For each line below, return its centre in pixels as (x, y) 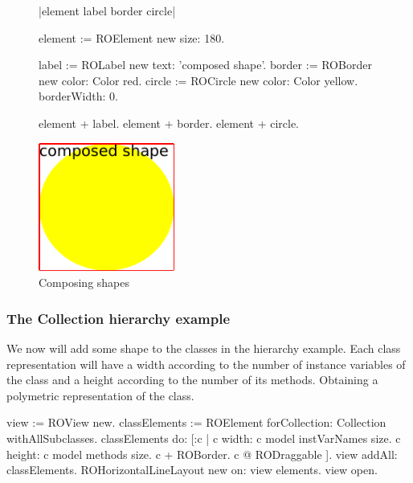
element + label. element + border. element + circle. (169, 123)
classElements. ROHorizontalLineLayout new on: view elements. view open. (192, 470)
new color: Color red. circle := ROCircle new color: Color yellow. (198, 80)
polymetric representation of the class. (100, 395)
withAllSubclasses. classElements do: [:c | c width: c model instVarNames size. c (204, 438)
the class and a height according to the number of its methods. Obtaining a (192, 380)
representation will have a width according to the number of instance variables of (206, 364)
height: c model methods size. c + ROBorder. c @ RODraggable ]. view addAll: (202, 454)
